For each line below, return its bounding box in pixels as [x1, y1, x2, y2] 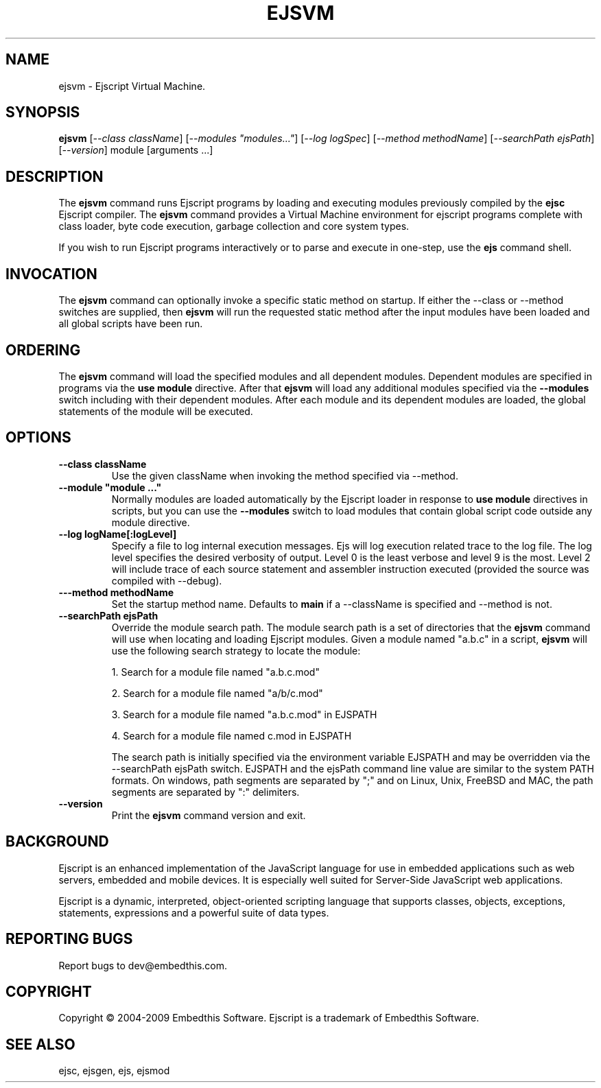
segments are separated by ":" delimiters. [111, 785, 300, 798]
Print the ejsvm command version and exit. [111, 809, 306, 821]
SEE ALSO [5, 1035, 75, 1053]
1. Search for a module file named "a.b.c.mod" [111, 665, 320, 678]
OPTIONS [5, 429, 71, 447]
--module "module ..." [58, 481, 162, 493]
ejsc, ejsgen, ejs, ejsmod [58, 1065, 170, 1077]
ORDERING [5, 341, 81, 359]
